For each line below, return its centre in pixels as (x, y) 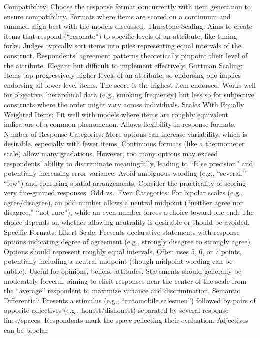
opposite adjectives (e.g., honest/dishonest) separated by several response (116, 310)
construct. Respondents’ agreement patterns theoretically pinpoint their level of (126, 55)
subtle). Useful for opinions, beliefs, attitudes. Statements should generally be (123, 271)
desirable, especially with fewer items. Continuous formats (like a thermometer (124, 144)
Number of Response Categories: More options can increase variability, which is (126, 134)
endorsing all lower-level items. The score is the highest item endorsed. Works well (130, 85)
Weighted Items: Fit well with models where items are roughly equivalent (116, 114)
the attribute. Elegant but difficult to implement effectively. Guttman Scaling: (123, 65)
